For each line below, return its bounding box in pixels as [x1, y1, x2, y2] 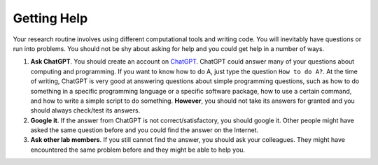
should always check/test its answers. [30, 106, 141, 115]
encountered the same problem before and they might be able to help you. [30, 145, 245, 154]
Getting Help [13, 10, 88, 26]
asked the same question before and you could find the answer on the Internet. [30, 126, 259, 134]
